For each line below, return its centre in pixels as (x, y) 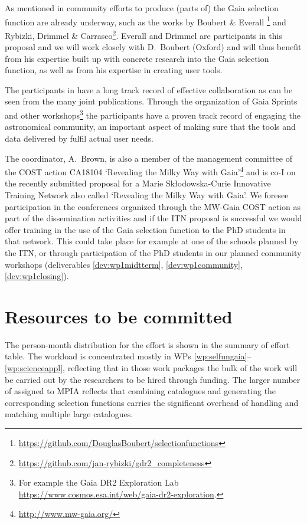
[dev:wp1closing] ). (37, 276)
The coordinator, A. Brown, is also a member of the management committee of (148, 158)
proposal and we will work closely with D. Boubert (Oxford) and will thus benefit (153, 47)
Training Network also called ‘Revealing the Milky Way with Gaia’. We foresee (147, 194)
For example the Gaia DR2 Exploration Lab (99, 482)
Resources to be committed (119, 316)
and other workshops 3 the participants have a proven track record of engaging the (153, 114)
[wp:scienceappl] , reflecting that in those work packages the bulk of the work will (151, 368)
